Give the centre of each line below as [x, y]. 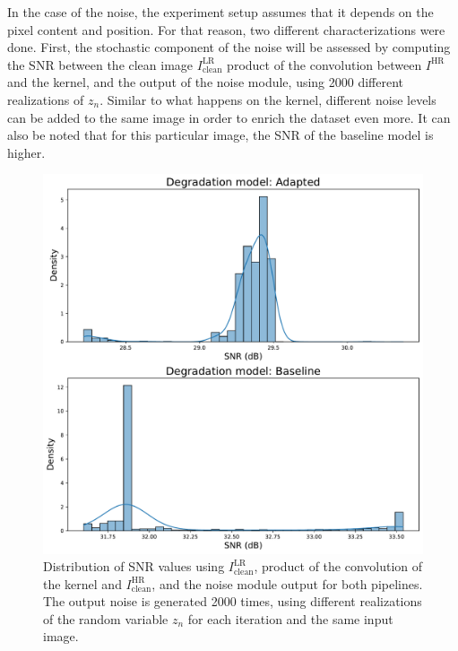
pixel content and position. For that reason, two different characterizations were [226, 29]
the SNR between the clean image [100, 64]
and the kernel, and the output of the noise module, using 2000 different [206, 82]
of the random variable [106, 618]
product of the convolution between [324, 64]
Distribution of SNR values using [134, 566]
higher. [26, 152]
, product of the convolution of [338, 566]
